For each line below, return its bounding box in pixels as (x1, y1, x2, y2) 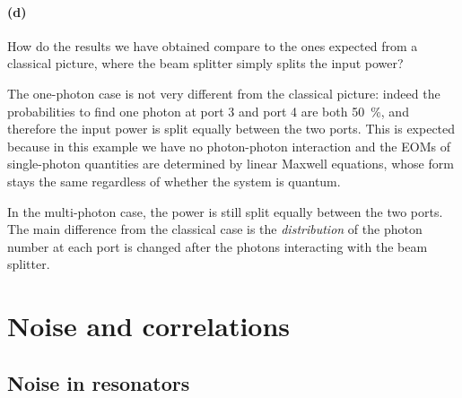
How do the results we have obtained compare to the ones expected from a (7, 36, 418, 55)
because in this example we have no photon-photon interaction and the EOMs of (7, 136, 450, 155)
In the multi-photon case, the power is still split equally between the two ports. (7, 202, 443, 221)
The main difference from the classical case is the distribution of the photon (7, 220, 423, 238)
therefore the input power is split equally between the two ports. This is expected (7, 119, 456, 138)
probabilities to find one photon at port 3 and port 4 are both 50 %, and (7, 101, 409, 120)
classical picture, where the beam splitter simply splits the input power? (7, 54, 404, 73)
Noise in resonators (7, 368, 190, 396)
